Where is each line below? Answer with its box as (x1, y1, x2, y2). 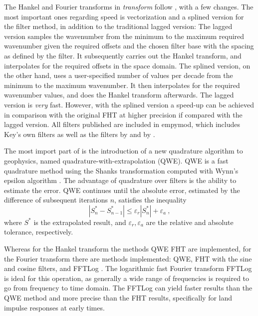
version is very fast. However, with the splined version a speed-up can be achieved (4, 99, 254, 109)
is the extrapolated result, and (33, 216, 126, 227)
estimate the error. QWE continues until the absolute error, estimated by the (4, 184, 240, 195)
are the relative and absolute (146, 216, 234, 227)
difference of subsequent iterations (4, 194, 108, 205)
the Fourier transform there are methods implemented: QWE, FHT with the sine (4, 253, 252, 263)
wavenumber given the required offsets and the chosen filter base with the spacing (4, 40, 254, 51)
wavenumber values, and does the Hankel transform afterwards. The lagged (4, 89, 234, 100)
